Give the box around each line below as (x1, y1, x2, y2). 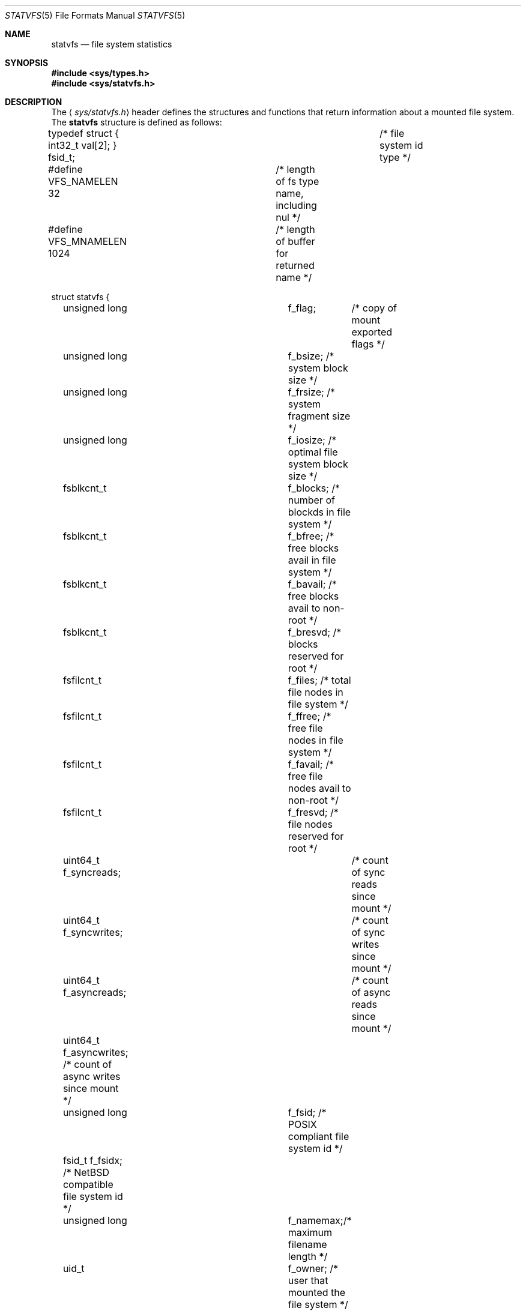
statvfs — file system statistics (51, 39, 172, 49)
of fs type (276, 175, 319, 187)
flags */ (351, 338, 385, 350)
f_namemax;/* (288, 1214, 352, 1226)
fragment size (288, 410, 351, 422)
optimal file (288, 446, 338, 458)
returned (276, 259, 315, 271)
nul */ (276, 211, 301, 223)
